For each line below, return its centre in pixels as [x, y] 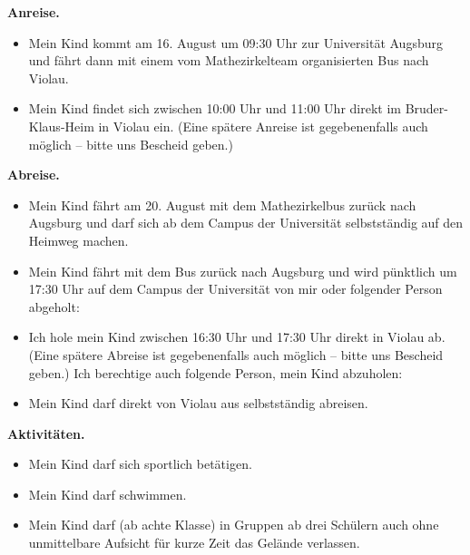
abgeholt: [54, 306]
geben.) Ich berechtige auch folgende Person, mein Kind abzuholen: [215, 372]
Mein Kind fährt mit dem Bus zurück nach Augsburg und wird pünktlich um [243, 271]
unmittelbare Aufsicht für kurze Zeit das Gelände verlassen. [194, 543]
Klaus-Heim [61, 126]
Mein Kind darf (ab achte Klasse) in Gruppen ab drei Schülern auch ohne [234, 525]
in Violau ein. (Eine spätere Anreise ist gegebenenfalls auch [263, 126]
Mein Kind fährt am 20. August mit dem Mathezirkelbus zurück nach [222, 204]
